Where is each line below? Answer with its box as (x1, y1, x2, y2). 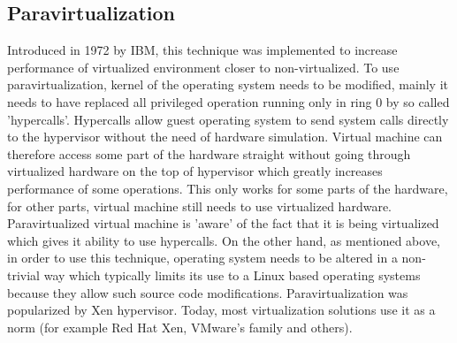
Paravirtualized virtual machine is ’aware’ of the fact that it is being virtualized (7, 214, 439, 232)
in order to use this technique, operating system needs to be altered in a (7, 248, 398, 267)
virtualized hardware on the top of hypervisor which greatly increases (7, 162, 383, 180)
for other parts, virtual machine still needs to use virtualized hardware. (7, 196, 392, 215)
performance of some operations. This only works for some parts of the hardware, (7, 179, 448, 197)
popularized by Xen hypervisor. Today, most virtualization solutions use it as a (7, 301, 436, 319)
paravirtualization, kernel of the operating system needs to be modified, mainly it (7, 75, 448, 94)
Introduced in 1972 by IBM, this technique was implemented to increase (7, 41, 398, 59)
